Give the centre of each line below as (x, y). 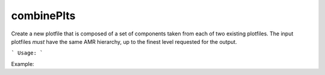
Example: (23, 64)
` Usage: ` (27, 53)
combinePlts (43, 16)
